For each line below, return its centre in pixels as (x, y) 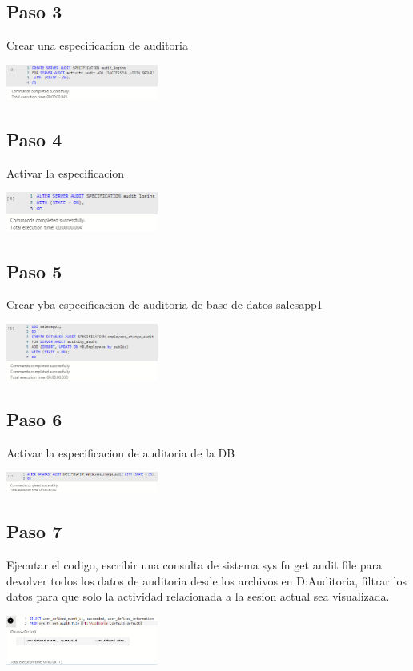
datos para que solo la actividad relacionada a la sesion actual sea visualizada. (198, 596)
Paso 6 (34, 419)
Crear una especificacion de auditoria (97, 45)
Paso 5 (34, 271)
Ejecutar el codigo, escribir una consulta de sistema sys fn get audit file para (194, 565)
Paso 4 (34, 139)
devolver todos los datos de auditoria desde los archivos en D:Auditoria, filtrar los (206, 580)
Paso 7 (34, 531)
